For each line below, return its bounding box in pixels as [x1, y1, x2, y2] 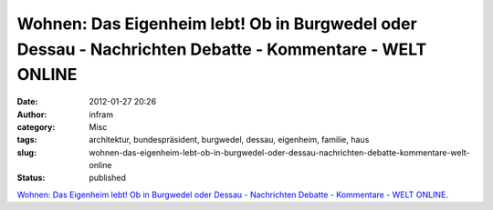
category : [16, 121, 56, 132]
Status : [16, 173, 46, 184]
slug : [16, 146, 37, 158]
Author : [16, 109, 47, 120]
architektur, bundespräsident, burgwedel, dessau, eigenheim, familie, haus [89, 135, 370, 145]
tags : [16, 135, 37, 145]
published [89, 173, 127, 184]
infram [89, 109, 114, 120]
